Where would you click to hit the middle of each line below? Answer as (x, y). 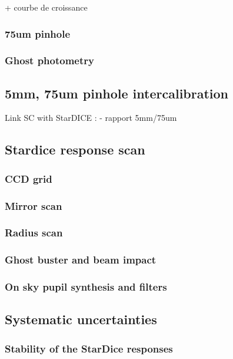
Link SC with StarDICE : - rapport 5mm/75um (91, 118)
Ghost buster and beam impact (81, 260)
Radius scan (34, 233)
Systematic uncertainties (81, 319)
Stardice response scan (75, 149)
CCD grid (29, 178)
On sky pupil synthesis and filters (86, 287)
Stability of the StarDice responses (89, 348)
